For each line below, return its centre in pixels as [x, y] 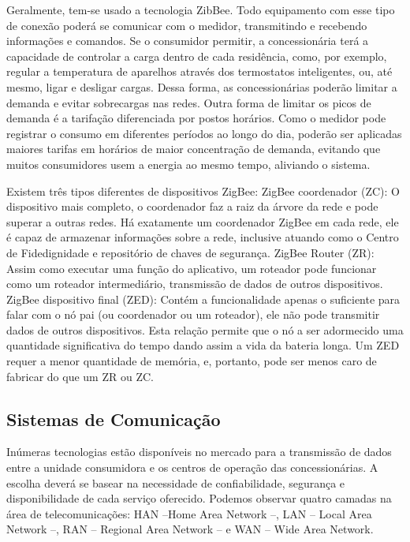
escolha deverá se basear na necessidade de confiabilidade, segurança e [176, 482]
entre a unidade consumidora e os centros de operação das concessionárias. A [192, 467]
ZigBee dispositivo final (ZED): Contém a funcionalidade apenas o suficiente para [203, 299]
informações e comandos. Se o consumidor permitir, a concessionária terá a [188, 41]
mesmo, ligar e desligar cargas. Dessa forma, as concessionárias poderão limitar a [202, 86]
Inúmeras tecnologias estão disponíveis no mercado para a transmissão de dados [199, 452]
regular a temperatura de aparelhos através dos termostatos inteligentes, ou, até [199, 71]
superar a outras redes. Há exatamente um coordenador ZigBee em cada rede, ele [203, 221]
